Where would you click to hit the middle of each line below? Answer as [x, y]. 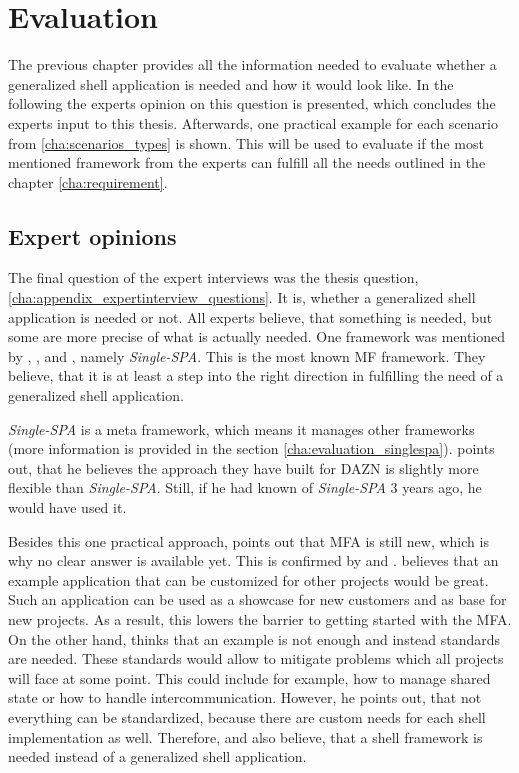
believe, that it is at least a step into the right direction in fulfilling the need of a [256, 375]
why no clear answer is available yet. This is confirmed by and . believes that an [253, 560]
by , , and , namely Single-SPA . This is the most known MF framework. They [247, 355]
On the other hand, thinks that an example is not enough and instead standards [254, 638]
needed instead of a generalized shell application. [157, 756]
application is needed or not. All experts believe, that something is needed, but [250, 316]
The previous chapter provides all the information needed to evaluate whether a [252, 64]
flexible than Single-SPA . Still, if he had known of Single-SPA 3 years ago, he [245, 487]
